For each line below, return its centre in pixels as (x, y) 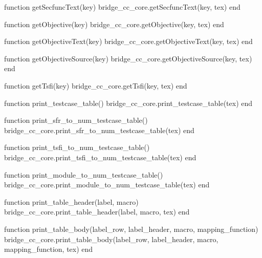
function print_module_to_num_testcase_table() (84, 174)
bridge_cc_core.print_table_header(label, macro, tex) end (97, 212)
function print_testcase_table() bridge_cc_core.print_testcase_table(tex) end (128, 103)
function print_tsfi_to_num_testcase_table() (77, 147)
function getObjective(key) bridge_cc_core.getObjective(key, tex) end (114, 24)
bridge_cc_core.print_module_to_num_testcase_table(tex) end (107, 185)
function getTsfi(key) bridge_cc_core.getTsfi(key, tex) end (96, 85)
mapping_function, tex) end (49, 249)
